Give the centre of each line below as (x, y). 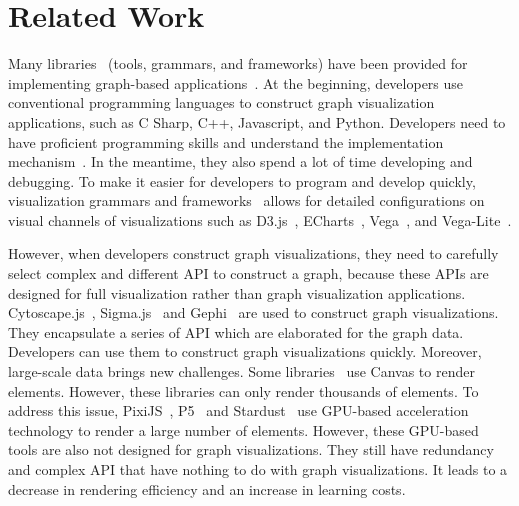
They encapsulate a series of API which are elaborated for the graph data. (236, 331)
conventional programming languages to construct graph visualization (221, 102)
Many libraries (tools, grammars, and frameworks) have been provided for (238, 63)
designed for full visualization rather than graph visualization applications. (237, 292)
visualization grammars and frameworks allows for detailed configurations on (246, 200)
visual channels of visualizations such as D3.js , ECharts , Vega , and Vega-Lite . (260, 219)
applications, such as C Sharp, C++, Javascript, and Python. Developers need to (257, 121)
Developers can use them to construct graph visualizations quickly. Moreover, (245, 351)
